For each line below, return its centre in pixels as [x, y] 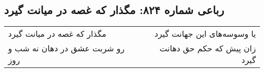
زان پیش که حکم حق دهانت [208, 48]
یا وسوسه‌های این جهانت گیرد [205, 34]
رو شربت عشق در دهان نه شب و [67, 48]
